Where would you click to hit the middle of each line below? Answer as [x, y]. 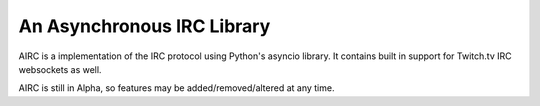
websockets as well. [60, 69]
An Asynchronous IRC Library [144, 26]
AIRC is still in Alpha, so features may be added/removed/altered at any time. [176, 88]
